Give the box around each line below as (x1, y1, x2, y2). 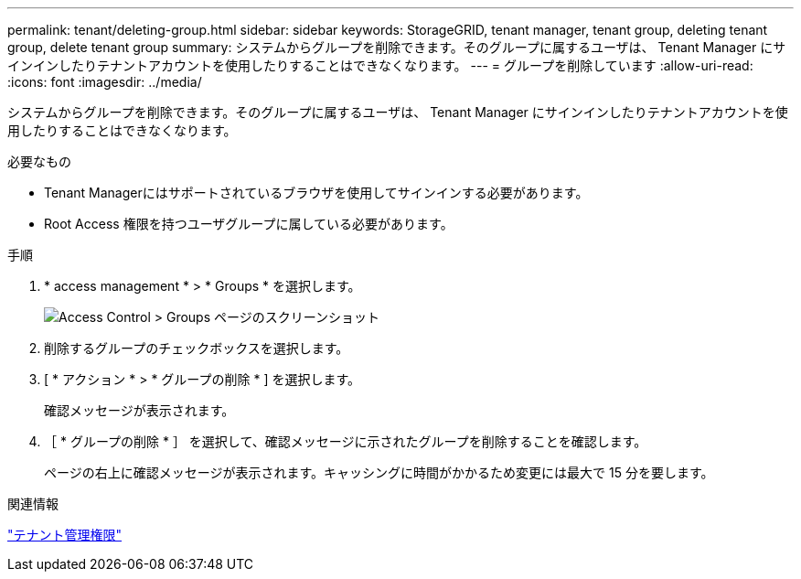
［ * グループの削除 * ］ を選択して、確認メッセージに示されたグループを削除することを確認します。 (44, 434, 647, 449)
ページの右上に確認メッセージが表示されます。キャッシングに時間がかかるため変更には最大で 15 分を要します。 (44, 465, 714, 480)
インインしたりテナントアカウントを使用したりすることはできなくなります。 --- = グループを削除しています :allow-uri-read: (7, 58, 753, 73)
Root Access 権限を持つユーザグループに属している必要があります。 (44, 216, 454, 231)
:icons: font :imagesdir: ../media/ (7, 74, 202, 90)
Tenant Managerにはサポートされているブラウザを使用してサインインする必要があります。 (44, 185, 589, 200)
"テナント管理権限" (7, 527, 123, 542)
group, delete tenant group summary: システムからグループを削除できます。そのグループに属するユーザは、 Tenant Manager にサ (7, 39, 786, 55)
